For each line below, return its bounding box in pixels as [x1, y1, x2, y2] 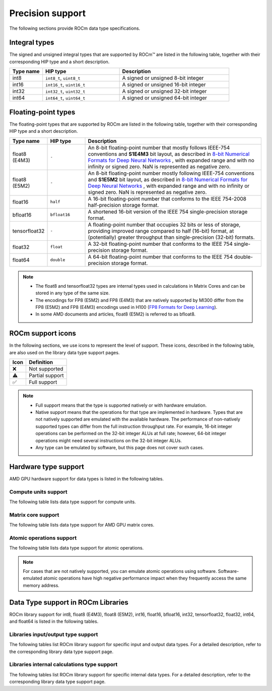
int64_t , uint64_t [45, 94, 86, 101]
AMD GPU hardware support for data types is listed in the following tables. [9, 475, 164, 482]
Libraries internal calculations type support [9, 661, 118, 668]
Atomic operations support [9, 534, 77, 541]
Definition [28, 359, 53, 366]
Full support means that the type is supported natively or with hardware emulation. [35, 402, 207, 408]
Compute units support [9, 488, 67, 495]
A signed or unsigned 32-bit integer [122, 88, 207, 95]
